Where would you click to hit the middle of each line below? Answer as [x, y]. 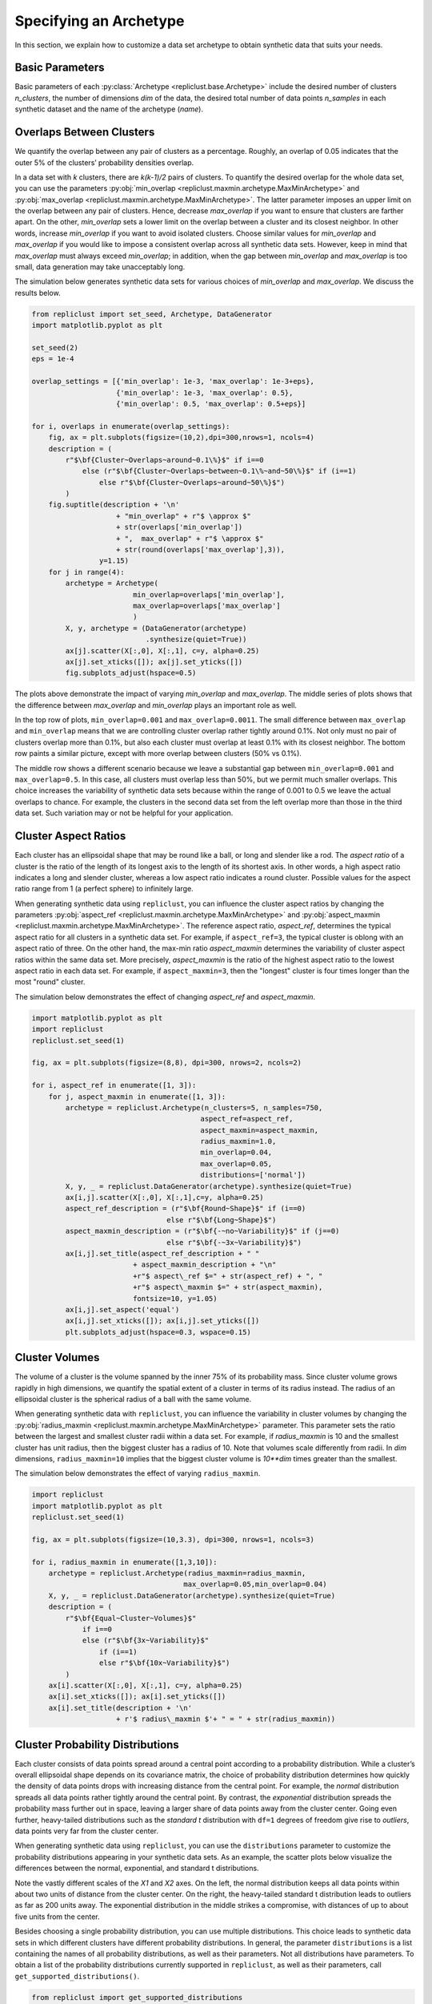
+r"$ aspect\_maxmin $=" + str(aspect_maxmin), [228, 1287]
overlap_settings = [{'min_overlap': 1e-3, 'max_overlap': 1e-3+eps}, [173, 382]
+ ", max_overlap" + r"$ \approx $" [190, 538]
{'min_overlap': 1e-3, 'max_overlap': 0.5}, [205, 392]
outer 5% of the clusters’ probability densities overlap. [104, 162]
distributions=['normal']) [253, 1175]
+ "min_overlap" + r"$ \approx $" [184, 516]
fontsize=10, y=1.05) [175, 1298]
